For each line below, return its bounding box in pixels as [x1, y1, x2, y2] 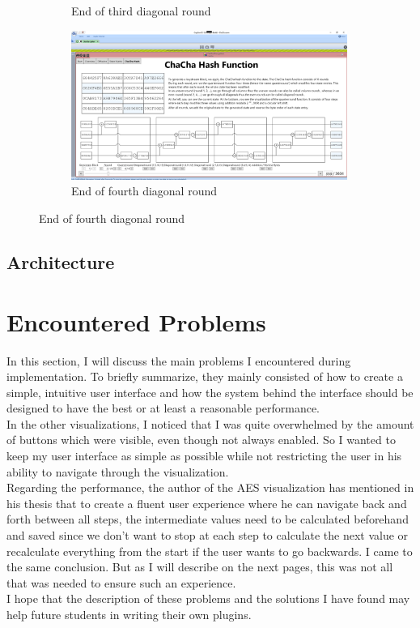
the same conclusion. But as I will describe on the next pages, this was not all [6, 558, 393, 575]
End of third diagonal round [71, 2, 211, 19]
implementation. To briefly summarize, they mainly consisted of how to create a [6, 368, 403, 385]
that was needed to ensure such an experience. [6, 574, 236, 591]
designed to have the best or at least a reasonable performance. [6, 399, 320, 417]
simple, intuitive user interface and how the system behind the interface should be [6, 383, 414, 400]
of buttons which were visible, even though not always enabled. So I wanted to [6, 431, 396, 448]
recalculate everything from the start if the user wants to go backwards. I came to [6, 542, 413, 559]
